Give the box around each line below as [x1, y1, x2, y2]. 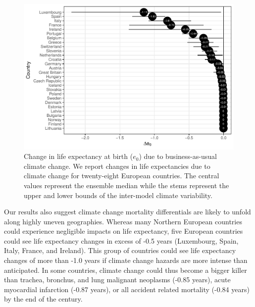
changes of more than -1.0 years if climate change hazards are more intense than [4, 255, 248, 265]
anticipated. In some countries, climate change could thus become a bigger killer [4, 264, 247, 275]
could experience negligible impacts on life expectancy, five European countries [4, 226, 243, 236]
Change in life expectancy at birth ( [24, 151, 133, 161]
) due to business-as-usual [139, 151, 217, 161]
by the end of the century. [4, 294, 83, 304]
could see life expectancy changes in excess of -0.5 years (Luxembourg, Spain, [4, 235, 239, 246]
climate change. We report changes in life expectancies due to [24, 160, 210, 171]
